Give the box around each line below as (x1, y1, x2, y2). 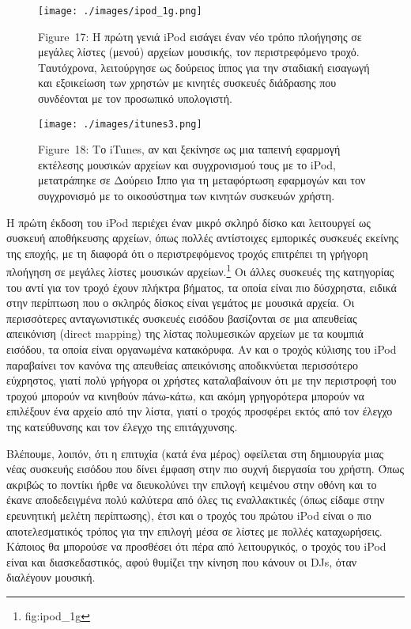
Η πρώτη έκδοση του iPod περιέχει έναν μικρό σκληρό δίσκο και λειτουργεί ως (6, 214, 371, 230)
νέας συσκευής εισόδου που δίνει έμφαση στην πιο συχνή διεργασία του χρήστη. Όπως (6, 460, 405, 477)
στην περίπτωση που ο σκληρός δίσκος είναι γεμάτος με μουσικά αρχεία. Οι (6, 294, 355, 311)
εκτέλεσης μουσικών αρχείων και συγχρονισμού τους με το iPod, (38, 156, 336, 172)
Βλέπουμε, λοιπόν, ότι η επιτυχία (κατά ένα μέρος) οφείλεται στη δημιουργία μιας (6, 445, 384, 461)
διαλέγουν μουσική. (6, 569, 96, 585)
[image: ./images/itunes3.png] (38, 118, 202, 130)
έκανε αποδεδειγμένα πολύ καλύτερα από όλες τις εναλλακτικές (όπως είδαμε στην (6, 491, 385, 508)
